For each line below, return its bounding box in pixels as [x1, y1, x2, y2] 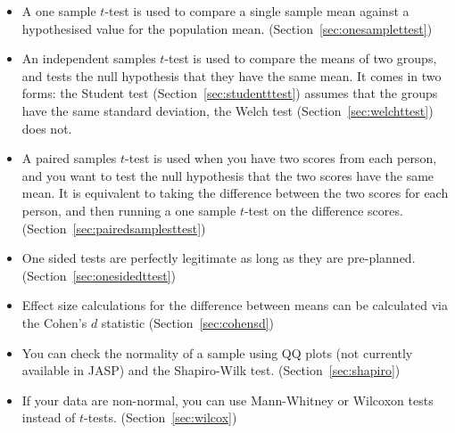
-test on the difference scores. [244, 200, 403, 219]
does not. [21, 118, 72, 137]
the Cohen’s [21, 313, 87, 331]
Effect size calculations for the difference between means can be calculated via [21, 296, 448, 315]
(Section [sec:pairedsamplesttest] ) [21, 218, 206, 237]
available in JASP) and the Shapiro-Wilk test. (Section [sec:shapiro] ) [21, 361, 401, 380]
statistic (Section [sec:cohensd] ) [101, 313, 275, 331]
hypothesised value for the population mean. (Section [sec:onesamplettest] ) [21, 19, 433, 37]
